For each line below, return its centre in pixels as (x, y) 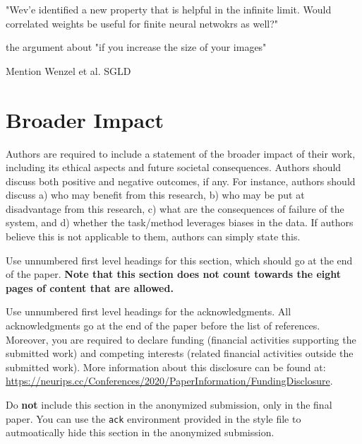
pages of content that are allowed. (90, 287)
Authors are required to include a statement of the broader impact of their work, (181, 153)
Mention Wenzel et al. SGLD (68, 70)
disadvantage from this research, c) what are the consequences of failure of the (175, 208)
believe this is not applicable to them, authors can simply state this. (153, 236)
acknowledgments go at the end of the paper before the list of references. (163, 326)
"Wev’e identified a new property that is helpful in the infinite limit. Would (169, 9)
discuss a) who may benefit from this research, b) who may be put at (155, 195)
